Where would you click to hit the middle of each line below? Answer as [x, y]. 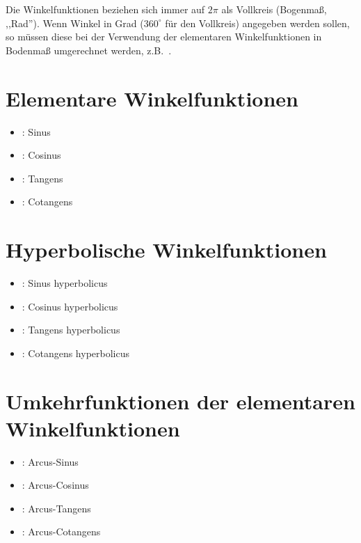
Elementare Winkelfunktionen [152, 98]
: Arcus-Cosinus [55, 485]
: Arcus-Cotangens [61, 532]
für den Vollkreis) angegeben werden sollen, [257, 23]
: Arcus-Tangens [56, 508]
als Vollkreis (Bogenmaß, [274, 9]
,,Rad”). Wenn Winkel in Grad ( [75, 23]
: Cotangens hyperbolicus [76, 353]
